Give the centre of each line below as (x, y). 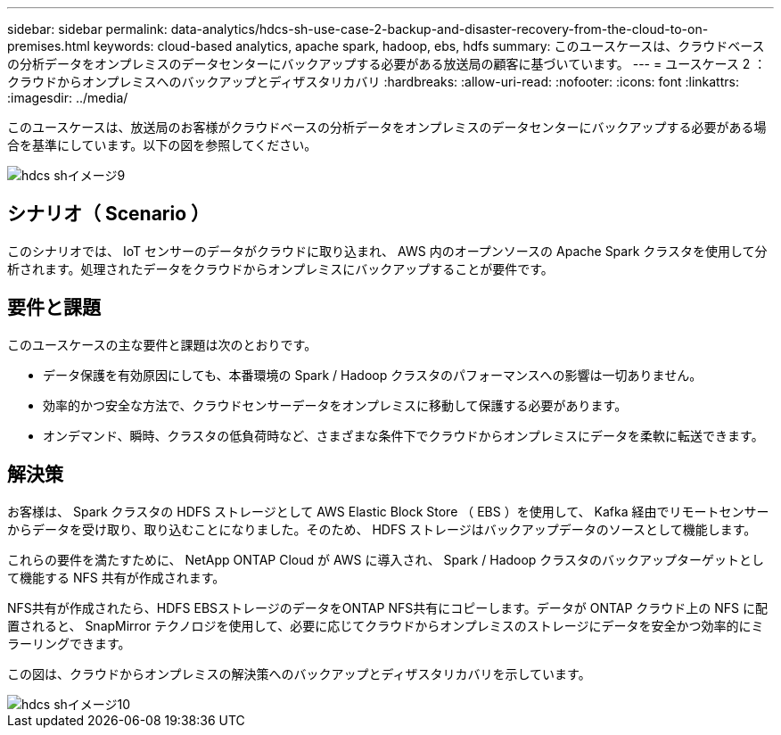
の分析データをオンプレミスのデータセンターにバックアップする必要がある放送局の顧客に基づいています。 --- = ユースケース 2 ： (387, 64)
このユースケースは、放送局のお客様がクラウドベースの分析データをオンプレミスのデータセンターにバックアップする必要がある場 (387, 127)
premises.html (49, 46)
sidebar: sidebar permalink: (87, 29)
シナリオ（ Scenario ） (109, 214)
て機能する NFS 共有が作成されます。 (116, 577)
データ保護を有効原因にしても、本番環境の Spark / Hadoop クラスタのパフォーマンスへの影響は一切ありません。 (373, 375)
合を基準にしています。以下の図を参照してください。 (162, 145)
